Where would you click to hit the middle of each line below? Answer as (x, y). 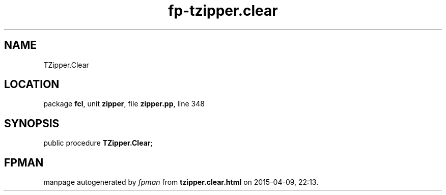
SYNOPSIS (32, 123)
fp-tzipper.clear (223, 11)
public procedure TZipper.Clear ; (98, 143)
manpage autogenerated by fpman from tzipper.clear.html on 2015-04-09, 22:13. (181, 182)
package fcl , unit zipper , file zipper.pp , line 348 (124, 104)
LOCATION (32, 85)
